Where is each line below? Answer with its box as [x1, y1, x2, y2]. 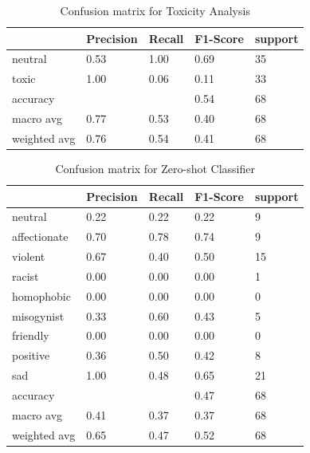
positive [12, 347, 50, 364]
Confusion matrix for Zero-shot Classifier [55, 160, 255, 176]
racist [12, 267, 39, 284]
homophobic [12, 287, 71, 304]
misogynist [12, 307, 65, 324]
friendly [12, 327, 49, 344]
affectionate [12, 228, 69, 245]
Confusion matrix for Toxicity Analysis [60, 2, 250, 18]
